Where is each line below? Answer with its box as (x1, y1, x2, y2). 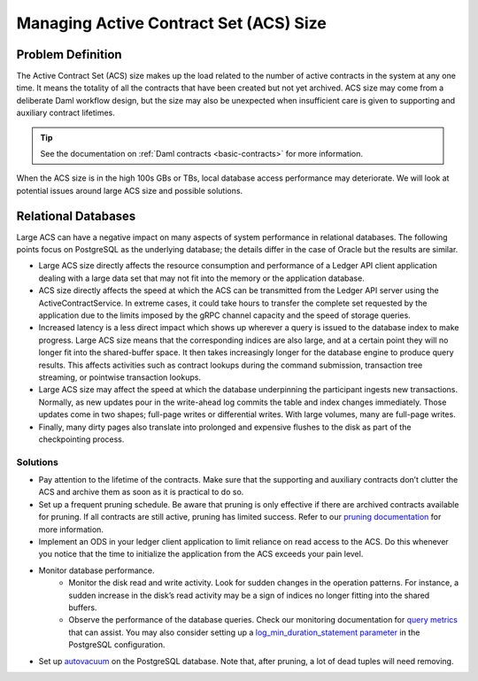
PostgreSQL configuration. (68, 639, 166, 650)
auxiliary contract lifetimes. (16, 107, 115, 119)
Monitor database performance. (38, 565, 155, 576)
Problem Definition (16, 47, 123, 62)
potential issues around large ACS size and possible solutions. (16, 185, 243, 196)
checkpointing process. (38, 434, 125, 445)
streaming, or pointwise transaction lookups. (38, 372, 201, 383)
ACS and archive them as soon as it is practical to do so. (38, 487, 244, 498)
